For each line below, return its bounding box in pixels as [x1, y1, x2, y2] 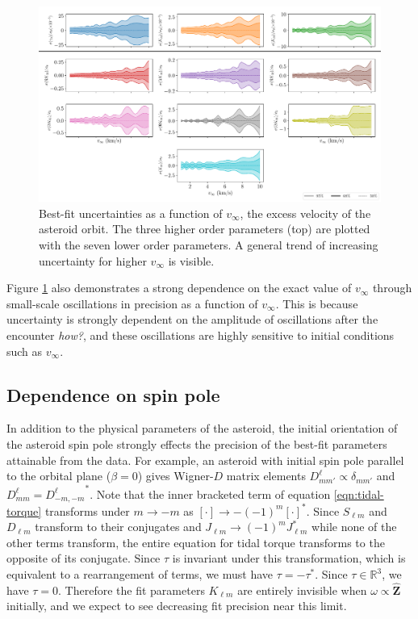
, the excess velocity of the [240, 204, 371, 221]
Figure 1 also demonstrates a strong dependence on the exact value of [6, 279, 352, 296]
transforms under [44, 502, 130, 519]
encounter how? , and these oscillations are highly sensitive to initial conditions [6, 326, 395, 343]
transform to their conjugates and [35, 518, 202, 535]
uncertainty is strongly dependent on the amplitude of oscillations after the [6, 311, 378, 328]
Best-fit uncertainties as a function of [39, 204, 223, 221]
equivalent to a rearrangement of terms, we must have [6, 566, 274, 583]
